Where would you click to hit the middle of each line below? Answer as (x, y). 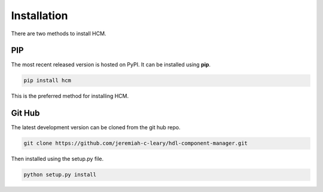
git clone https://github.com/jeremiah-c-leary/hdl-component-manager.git (136, 143)
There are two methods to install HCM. (59, 33)
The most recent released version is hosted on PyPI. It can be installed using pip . (111, 65)
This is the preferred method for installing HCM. (70, 96)
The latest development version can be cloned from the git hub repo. (96, 127)
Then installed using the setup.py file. (57, 159)
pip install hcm (48, 80)
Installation (39, 16)
